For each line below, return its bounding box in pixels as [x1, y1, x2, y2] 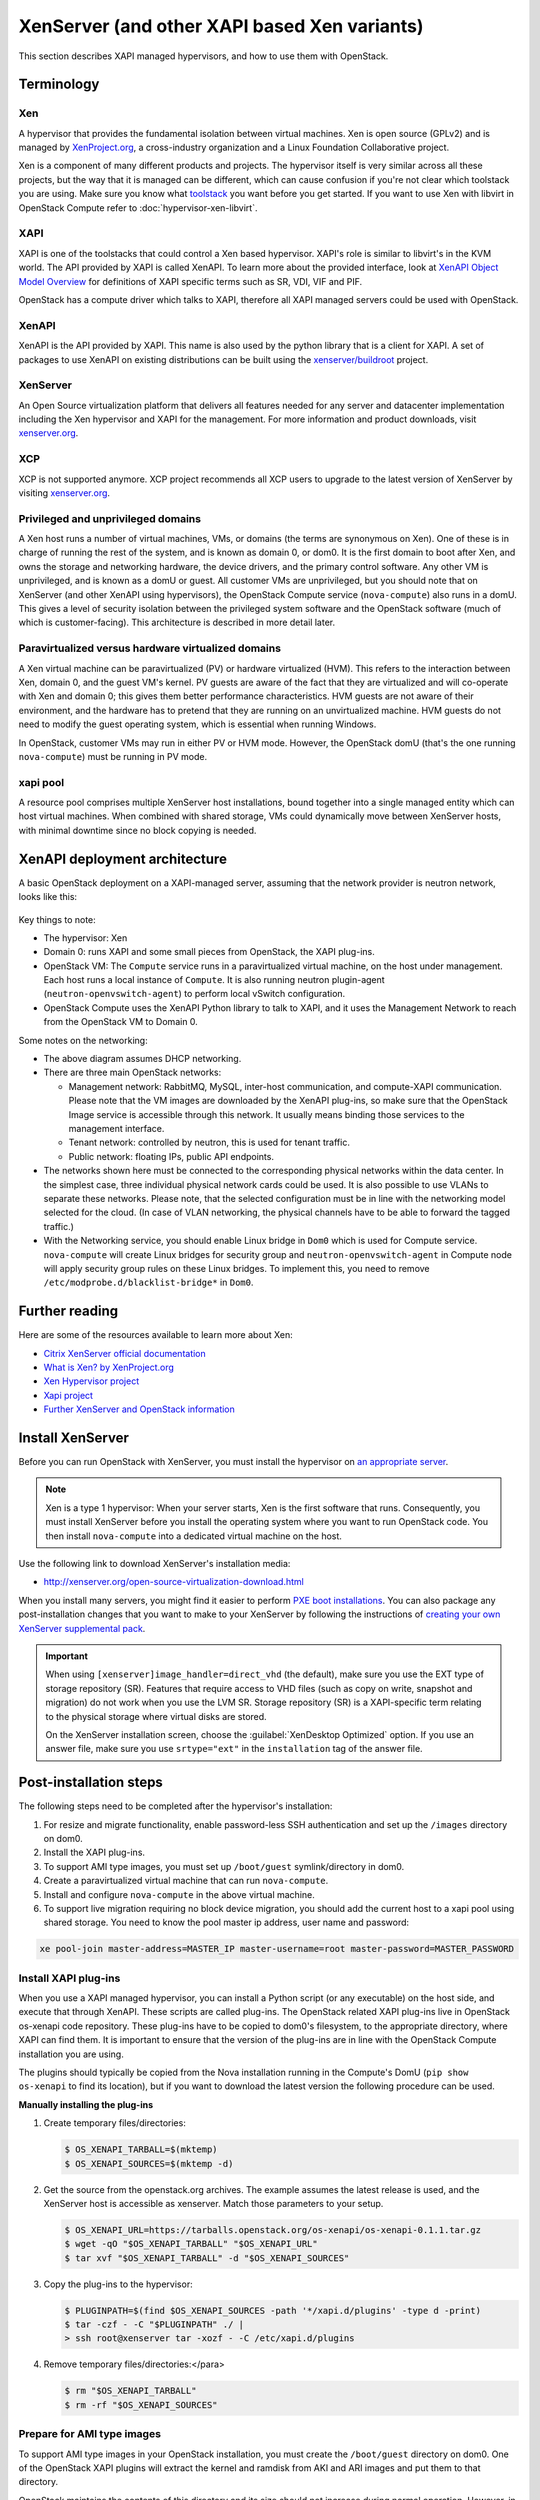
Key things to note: [18, 913, 97, 925]
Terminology [18, 76, 100, 93]
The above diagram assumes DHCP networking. [43, 1053, 242, 1065]
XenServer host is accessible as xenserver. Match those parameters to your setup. [43, 2197, 384, 2209]
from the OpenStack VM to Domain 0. [43, 1016, 199, 1028]
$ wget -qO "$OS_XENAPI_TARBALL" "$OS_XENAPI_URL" [64, 2238, 319, 2250]
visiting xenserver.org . [18, 486, 110, 499]
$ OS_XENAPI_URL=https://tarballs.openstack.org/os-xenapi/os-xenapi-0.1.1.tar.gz [64, 2224, 482, 2235]
